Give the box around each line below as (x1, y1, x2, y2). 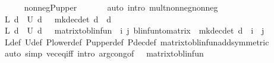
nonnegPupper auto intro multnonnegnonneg (24, 1, 218, 13)
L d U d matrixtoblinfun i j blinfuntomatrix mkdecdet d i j (4, 24, 264, 37)
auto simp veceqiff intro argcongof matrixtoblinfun (4, 47, 204, 59)
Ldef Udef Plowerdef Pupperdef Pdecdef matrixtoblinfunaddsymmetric (4, 35, 269, 48)
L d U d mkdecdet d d (4, 12, 112, 25)
